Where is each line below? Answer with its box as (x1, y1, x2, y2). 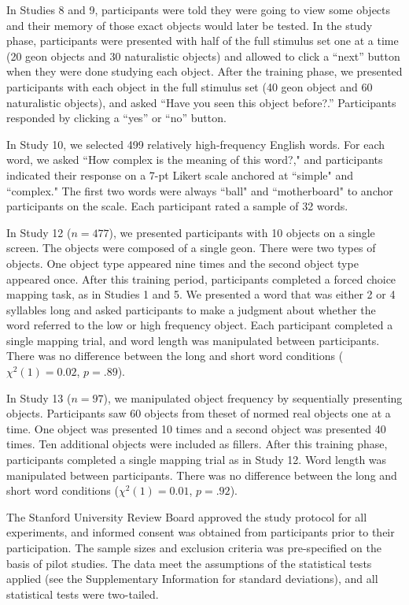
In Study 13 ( (6, 389, 72, 406)
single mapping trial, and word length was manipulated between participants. (6, 332, 380, 348)
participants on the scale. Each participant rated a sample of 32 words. (6, 198, 348, 214)
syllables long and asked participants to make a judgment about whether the (6, 301, 376, 317)
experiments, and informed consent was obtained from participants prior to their (6, 524, 395, 540)
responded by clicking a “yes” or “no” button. (6, 109, 227, 126)
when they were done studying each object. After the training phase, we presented (6, 63, 403, 80)
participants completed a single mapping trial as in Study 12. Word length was (6, 451, 387, 468)
